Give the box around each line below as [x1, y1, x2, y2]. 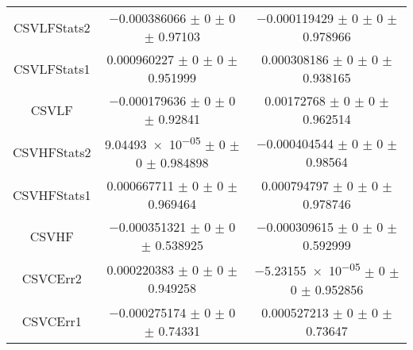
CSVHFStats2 [13, 143, 91, 162]
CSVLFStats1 [14, 59, 91, 78]
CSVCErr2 [21, 269, 82, 288]
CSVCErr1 [21, 312, 82, 331]
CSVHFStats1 [13, 185, 91, 204]
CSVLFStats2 [14, 17, 91, 37]
